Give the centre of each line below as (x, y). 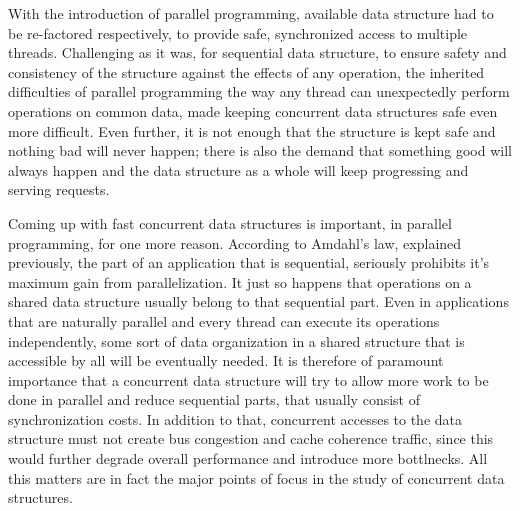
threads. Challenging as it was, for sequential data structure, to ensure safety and (257, 52)
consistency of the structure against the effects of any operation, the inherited (246, 71)
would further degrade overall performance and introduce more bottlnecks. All (248, 458)
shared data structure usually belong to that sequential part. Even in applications (258, 301)
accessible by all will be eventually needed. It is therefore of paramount (226, 360)
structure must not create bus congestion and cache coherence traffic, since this (251, 438)
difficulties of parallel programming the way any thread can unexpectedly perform (259, 91)
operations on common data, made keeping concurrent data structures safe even (253, 110)
